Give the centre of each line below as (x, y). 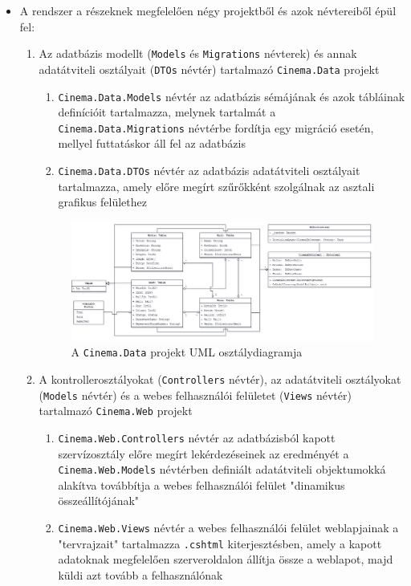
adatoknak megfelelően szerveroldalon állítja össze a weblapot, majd (226, 559)
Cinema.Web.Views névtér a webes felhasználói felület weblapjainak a (228, 528)
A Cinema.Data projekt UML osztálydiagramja (187, 352)
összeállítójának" (99, 501)
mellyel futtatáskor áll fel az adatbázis (152, 143)
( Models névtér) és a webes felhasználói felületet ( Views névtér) (195, 395)
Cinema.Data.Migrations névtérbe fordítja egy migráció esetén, (216, 127)
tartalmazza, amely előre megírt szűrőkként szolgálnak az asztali (216, 186)
